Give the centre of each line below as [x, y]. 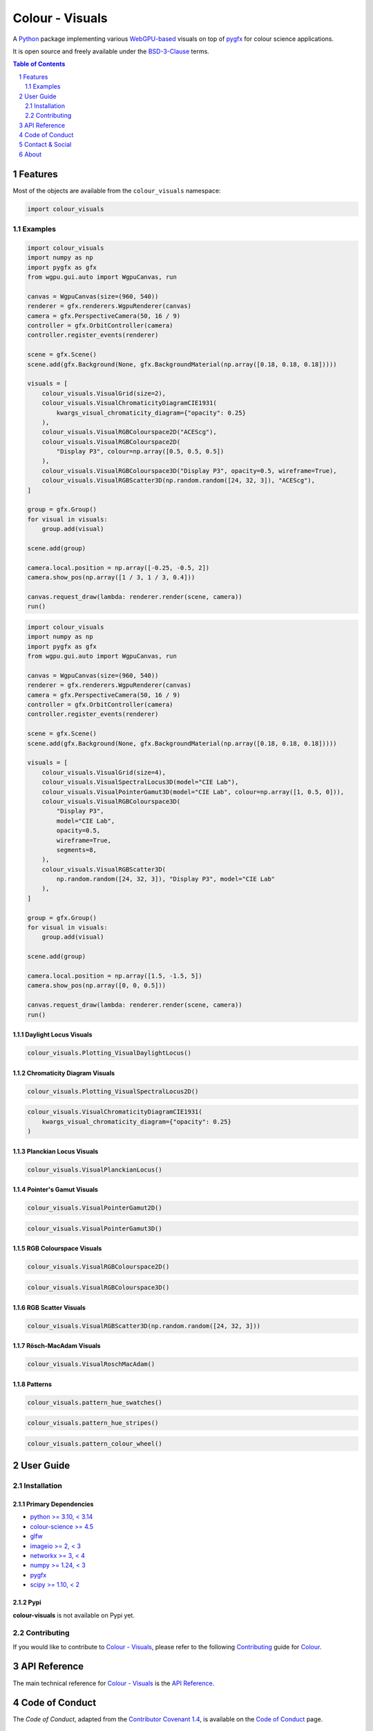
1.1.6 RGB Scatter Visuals [49, 1307]
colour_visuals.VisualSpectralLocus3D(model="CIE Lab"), [140, 782]
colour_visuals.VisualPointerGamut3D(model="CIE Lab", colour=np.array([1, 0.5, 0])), [193, 792]
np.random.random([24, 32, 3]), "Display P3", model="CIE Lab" [166, 879]
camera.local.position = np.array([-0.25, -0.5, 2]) [118, 567]
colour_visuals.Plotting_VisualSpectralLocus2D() [113, 1091]
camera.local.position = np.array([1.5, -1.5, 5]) [115, 976]
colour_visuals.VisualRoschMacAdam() [91, 1364]
